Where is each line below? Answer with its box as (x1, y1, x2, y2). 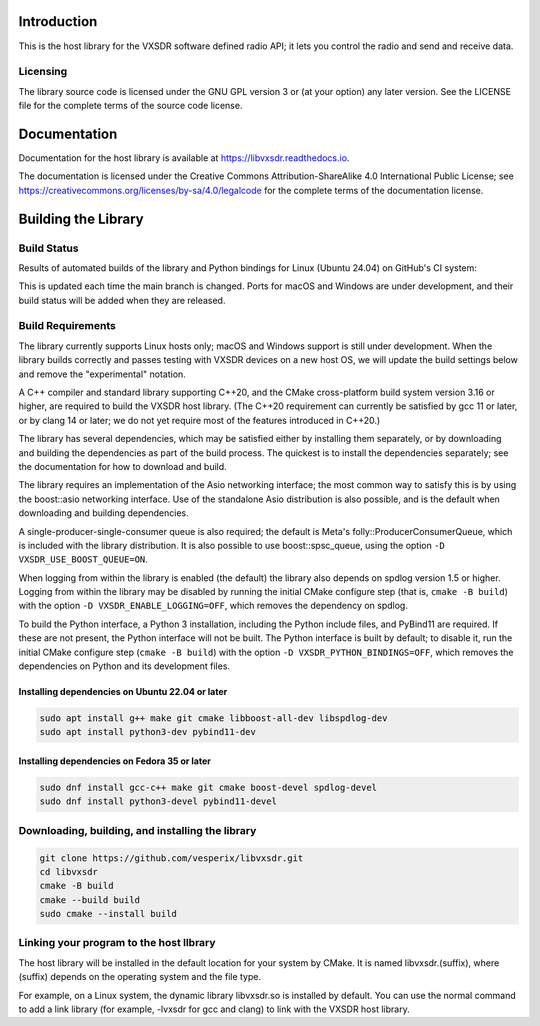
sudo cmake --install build (39, 908, 177, 920)
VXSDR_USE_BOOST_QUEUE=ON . (18, 553, 149, 565)
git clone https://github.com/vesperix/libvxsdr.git (39, 852, 304, 864)
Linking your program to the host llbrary (18, 936, 216, 950)
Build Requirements (18, 319, 117, 333)
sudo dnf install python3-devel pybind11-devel (39, 796, 277, 807)
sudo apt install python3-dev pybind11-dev (39, 726, 257, 738)
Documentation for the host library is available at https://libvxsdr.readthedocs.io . (18, 151, 350, 164)
